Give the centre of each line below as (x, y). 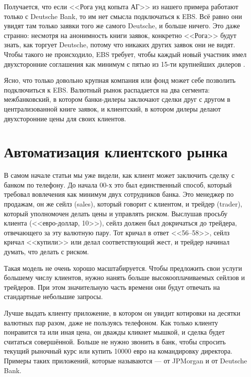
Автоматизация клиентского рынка (116, 152)
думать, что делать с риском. (46, 251)
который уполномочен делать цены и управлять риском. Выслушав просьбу (116, 213)
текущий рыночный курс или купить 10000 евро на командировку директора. (118, 351)
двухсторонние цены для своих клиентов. (65, 118)
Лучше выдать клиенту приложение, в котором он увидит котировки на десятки (122, 312)
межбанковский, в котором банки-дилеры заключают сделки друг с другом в (117, 99)
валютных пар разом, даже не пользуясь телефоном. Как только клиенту (111, 322)
